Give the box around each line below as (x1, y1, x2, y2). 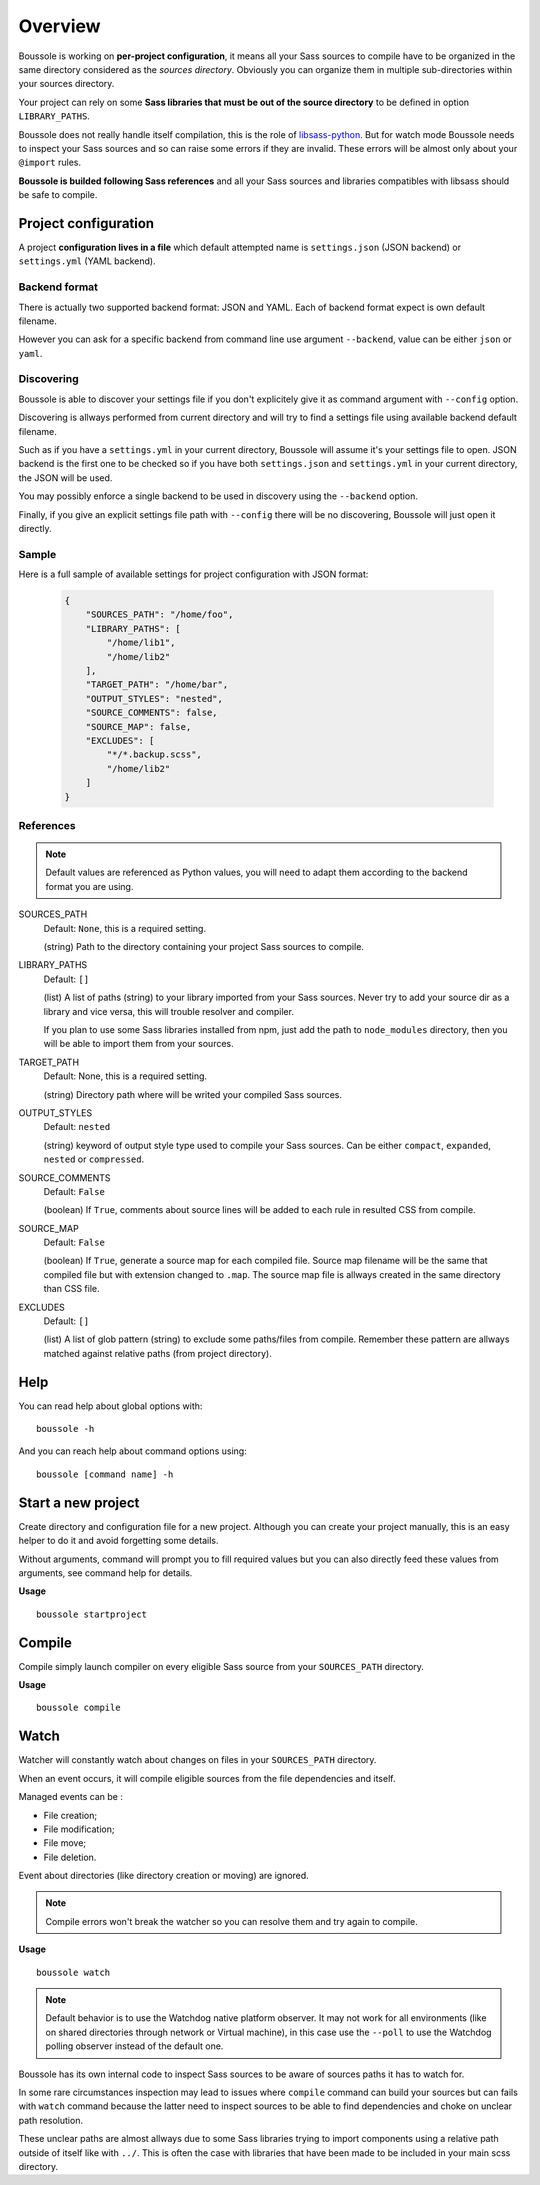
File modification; (43, 1823, 115, 1835)
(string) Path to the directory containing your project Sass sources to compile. (43, 941, 365, 953)
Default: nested (43, 1121, 111, 1133)
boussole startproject (36, 1608, 148, 1620)
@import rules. (18, 156, 82, 169)
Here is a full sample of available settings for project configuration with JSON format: (18, 568, 369, 580)
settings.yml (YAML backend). (18, 255, 156, 267)
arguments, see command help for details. (18, 1566, 193, 1579)
